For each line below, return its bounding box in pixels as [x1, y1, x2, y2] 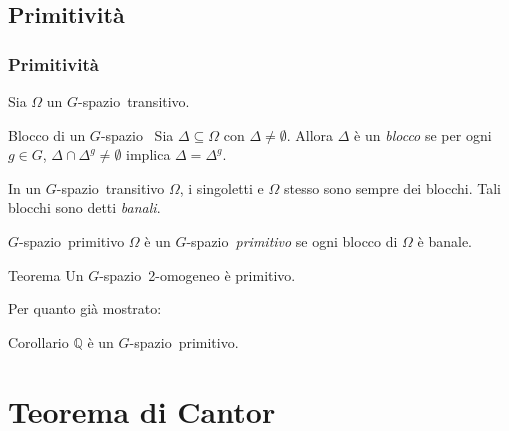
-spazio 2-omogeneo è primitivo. [99, 264, 296, 285]
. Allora [286, 124, 334, 145]
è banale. [417, 230, 472, 251]
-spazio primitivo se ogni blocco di [186, 230, 398, 251]
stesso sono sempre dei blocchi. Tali [283, 177, 501, 198]
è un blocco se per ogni [354, 124, 492, 145]
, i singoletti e [179, 177, 264, 198]
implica [126, 144, 171, 165]
